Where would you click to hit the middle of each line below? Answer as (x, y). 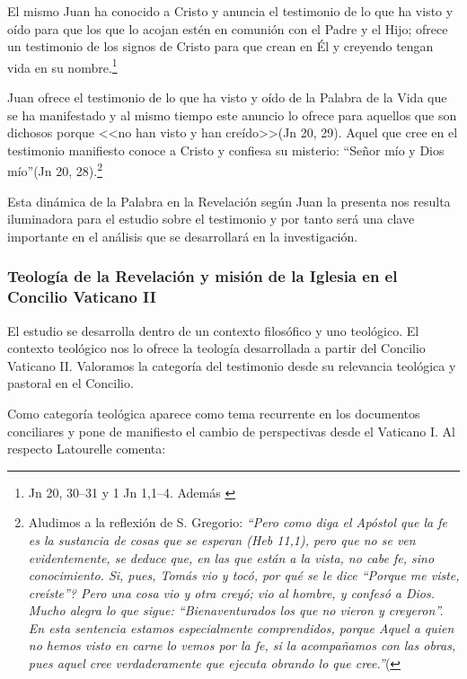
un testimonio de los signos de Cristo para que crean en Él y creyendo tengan (220, 46)
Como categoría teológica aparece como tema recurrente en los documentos (214, 413)
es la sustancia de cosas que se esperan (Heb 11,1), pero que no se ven (222, 539)
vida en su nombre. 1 (62, 66)
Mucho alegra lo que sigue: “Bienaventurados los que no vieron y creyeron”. (236, 610)
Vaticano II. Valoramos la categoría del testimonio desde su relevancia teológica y (232, 365)
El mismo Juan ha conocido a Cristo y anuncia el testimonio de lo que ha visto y (230, 11)
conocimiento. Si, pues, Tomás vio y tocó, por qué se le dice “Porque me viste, (244, 575)
